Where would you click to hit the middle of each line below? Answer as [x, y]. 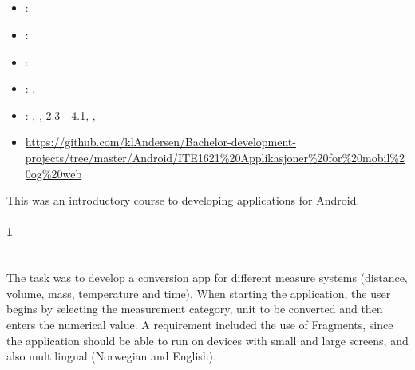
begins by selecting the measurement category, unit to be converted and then [195, 309]
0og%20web [53, 173]
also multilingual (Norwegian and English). [111, 356]
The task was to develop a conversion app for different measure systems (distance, [207, 278]
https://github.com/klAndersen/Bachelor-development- [160, 142]
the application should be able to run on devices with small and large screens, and [207, 340]
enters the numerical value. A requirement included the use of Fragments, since [200, 324]
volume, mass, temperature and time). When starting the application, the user [199, 293]
